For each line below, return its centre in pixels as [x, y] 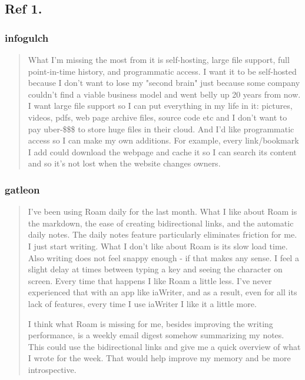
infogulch [27, 37]
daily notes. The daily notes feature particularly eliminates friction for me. [163, 234]
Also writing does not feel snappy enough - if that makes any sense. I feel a [163, 257]
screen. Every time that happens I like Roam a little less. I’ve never [150, 280]
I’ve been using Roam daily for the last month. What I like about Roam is [163, 211]
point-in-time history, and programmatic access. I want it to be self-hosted [162, 71]
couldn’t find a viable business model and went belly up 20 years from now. [164, 94]
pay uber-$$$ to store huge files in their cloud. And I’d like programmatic [161, 129]
